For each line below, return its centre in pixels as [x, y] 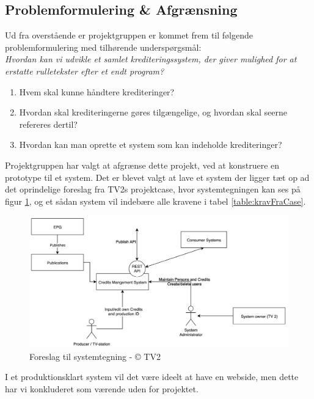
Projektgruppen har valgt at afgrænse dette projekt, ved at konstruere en [142, 165]
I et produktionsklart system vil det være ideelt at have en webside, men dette [152, 377]
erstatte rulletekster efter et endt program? [85, 71]
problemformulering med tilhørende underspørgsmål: [103, 47]
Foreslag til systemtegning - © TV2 [95, 356]
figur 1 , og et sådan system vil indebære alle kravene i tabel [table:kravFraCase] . [155, 201]
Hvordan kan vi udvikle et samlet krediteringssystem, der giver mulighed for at [151, 59]
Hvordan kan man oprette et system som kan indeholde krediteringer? [151, 145]
